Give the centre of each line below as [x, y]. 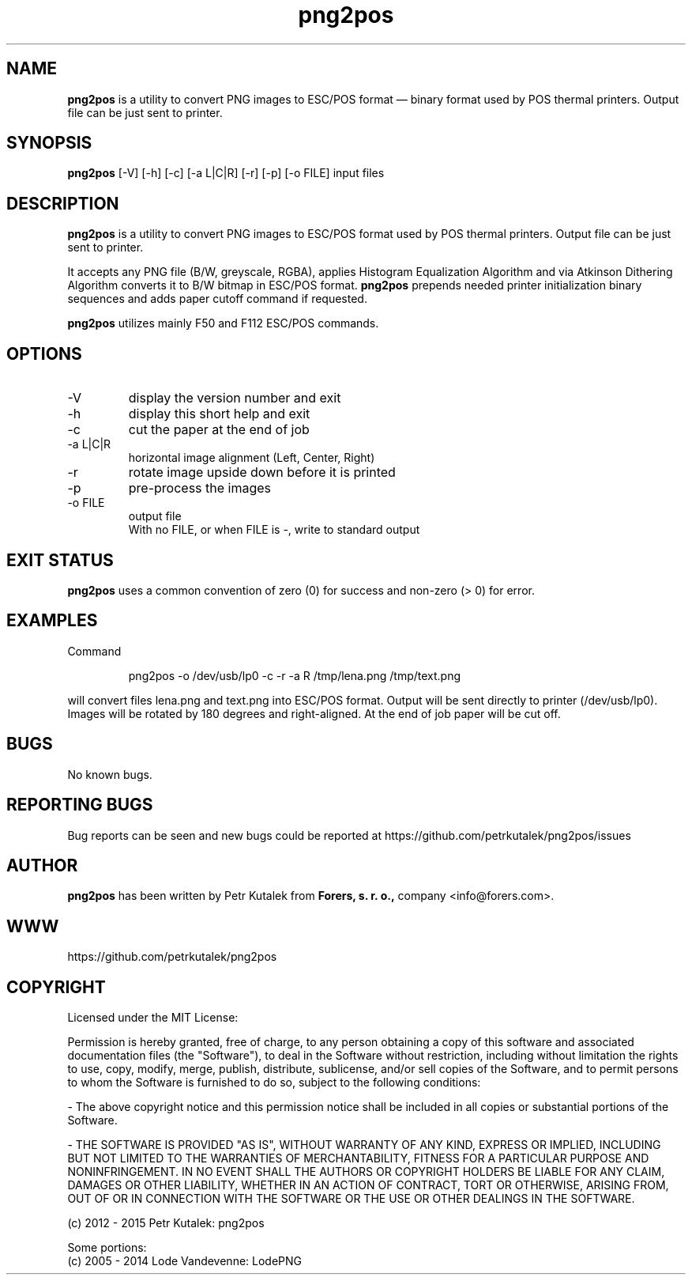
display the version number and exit [235, 398]
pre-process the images [200, 488]
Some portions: [107, 1248]
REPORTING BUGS [80, 805]
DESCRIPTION [63, 203]
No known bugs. [110, 774]
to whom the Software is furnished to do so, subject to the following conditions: [274, 1083]
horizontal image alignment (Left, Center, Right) [252, 458]
